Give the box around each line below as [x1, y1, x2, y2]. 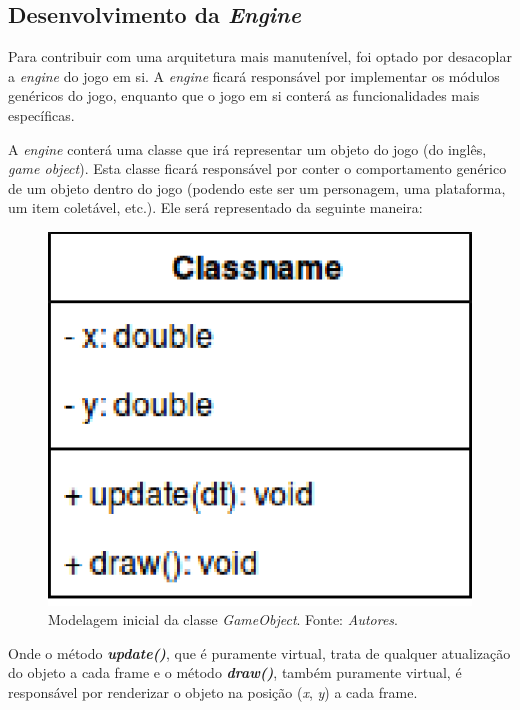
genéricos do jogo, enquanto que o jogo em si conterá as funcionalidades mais [8, 85, 480, 106]
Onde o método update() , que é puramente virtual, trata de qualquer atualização [8, 642, 511, 663]
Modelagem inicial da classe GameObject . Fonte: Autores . [48, 609, 398, 630]
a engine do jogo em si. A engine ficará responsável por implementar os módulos [8, 65, 500, 86]
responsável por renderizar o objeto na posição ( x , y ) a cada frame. [8, 682, 418, 703]
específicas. [8, 104, 75, 125]
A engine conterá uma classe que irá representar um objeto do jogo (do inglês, [8, 138, 487, 159]
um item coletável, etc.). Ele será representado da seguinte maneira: [8, 197, 423, 218]
